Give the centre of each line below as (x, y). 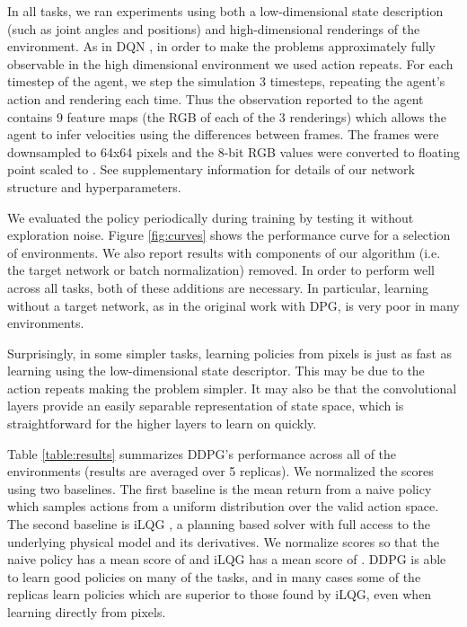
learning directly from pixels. (87, 612)
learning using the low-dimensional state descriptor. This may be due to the (216, 371)
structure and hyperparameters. (94, 186)
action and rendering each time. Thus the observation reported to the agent (216, 98)
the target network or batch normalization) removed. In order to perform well (221, 270)
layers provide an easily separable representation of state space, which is (206, 406)
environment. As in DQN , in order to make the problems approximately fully (221, 46)
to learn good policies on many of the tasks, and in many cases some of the (214, 576)
